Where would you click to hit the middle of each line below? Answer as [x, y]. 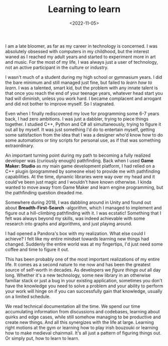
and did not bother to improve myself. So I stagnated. [60, 103]
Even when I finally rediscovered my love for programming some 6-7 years [82, 113]
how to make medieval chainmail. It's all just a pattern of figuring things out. [83, 333]
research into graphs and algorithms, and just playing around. [69, 223]
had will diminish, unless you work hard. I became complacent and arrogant [83, 98]
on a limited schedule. [28, 296]
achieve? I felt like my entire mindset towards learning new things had [77, 239]
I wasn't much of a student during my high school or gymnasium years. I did [84, 77]
